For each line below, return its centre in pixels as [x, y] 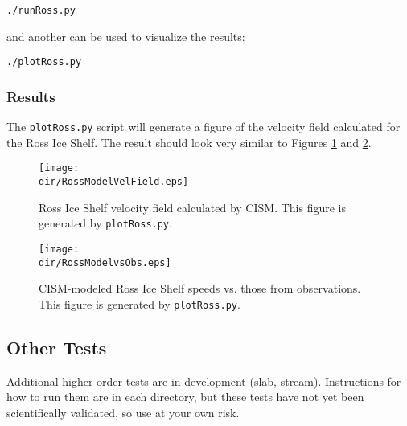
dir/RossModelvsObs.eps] [105, 262]
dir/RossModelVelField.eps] [114, 182]
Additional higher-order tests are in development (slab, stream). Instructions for [204, 381]
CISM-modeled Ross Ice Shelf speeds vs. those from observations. [200, 288]
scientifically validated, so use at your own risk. [123, 412]
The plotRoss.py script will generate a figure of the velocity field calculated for [203, 127]
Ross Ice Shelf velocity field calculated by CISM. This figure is [193, 207]
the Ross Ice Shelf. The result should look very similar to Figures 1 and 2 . [189, 142]
